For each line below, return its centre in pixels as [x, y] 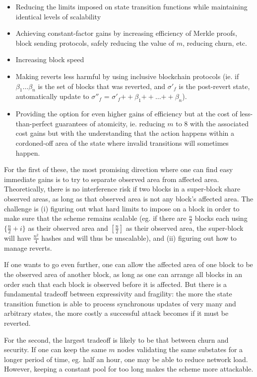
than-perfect [34, 123]
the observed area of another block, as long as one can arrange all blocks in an [123, 274]
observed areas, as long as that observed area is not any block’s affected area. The [129, 198]
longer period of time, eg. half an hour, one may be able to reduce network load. [126, 359]
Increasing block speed [50, 59]
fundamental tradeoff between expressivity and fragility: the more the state [118, 294]
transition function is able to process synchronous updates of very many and [120, 303]
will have [18, 237]
